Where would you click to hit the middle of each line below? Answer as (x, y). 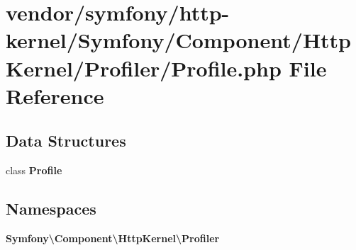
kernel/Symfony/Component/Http (179, 40)
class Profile (34, 170)
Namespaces (51, 209)
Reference (55, 95)
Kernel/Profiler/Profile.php (144, 68)
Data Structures (66, 141)
